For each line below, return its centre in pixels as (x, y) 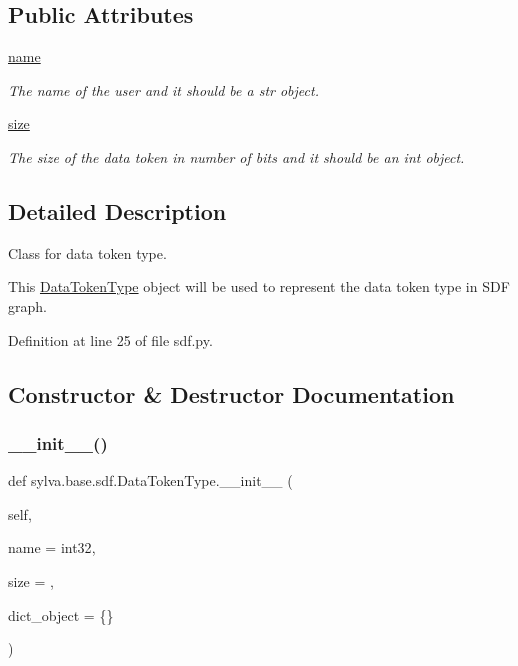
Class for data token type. (87, 252)
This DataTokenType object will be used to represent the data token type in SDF (259, 286)
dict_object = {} (61, 614)
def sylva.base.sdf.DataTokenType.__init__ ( (150, 480)
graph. (27, 305)
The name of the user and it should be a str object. (163, 89)
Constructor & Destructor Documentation (231, 393)
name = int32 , (52, 547)
